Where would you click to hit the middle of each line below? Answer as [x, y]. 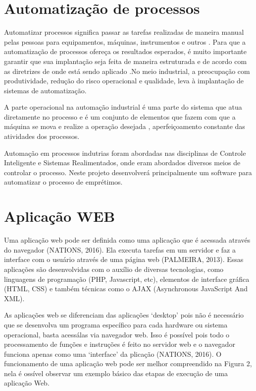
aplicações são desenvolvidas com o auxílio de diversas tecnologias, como [114, 269]
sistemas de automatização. [45, 90]
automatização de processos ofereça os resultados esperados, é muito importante [125, 51]
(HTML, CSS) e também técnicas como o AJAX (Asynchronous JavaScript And [126, 289]
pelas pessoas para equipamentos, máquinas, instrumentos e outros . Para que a [125, 41]
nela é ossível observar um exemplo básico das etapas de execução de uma [116, 373]
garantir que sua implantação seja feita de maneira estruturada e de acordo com [126, 61]
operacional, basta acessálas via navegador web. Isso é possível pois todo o [117, 334]
